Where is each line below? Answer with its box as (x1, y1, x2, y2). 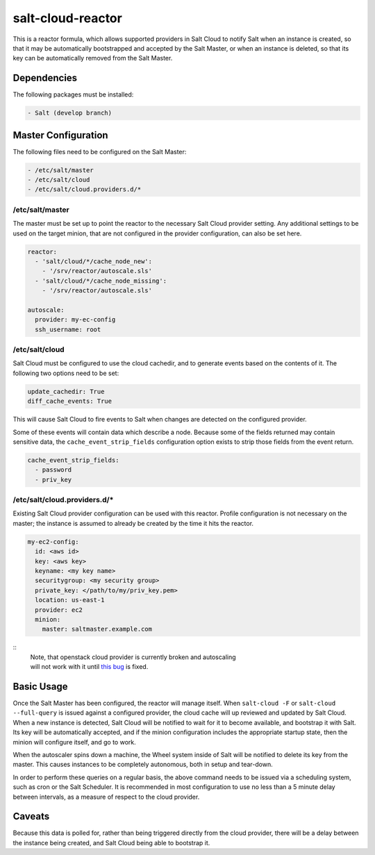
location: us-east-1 (35, 596, 105, 604)
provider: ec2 (35, 606, 83, 614)
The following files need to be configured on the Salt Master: (12, 147, 187, 156)
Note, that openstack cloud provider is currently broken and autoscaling (30, 653, 236, 661)
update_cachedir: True (27, 388, 105, 395)
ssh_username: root (35, 325, 101, 333)
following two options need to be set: (12, 369, 119, 377)
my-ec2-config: (27, 538, 79, 545)
